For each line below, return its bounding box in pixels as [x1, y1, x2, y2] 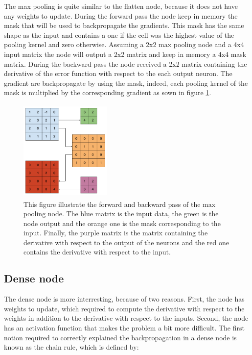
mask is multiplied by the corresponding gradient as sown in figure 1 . [4, 87, 211, 98]
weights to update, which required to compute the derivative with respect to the [4, 303, 245, 313]
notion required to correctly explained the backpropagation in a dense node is [4, 332, 237, 342]
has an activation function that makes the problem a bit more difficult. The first [4, 323, 245, 333]
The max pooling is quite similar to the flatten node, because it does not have [4, 1, 238, 11]
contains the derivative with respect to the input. [23, 247, 171, 257]
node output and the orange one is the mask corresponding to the [23, 218, 221, 228]
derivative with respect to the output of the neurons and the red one [23, 237, 229, 247]
